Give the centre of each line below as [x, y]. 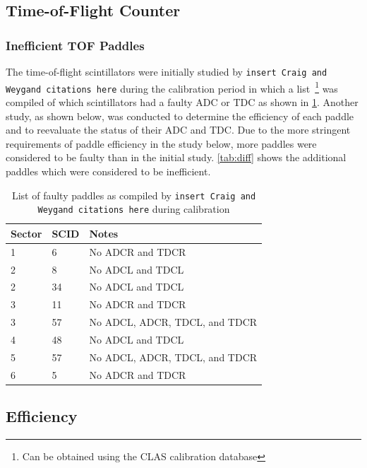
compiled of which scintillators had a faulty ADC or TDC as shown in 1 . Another [182, 101]
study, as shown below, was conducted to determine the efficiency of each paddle [180, 116]
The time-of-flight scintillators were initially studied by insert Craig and [167, 71]
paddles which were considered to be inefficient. [108, 171]
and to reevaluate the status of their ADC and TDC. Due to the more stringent [178, 130]
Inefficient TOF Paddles [75, 45]
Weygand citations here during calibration [134, 209]
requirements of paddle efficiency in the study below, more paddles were [161, 143]
